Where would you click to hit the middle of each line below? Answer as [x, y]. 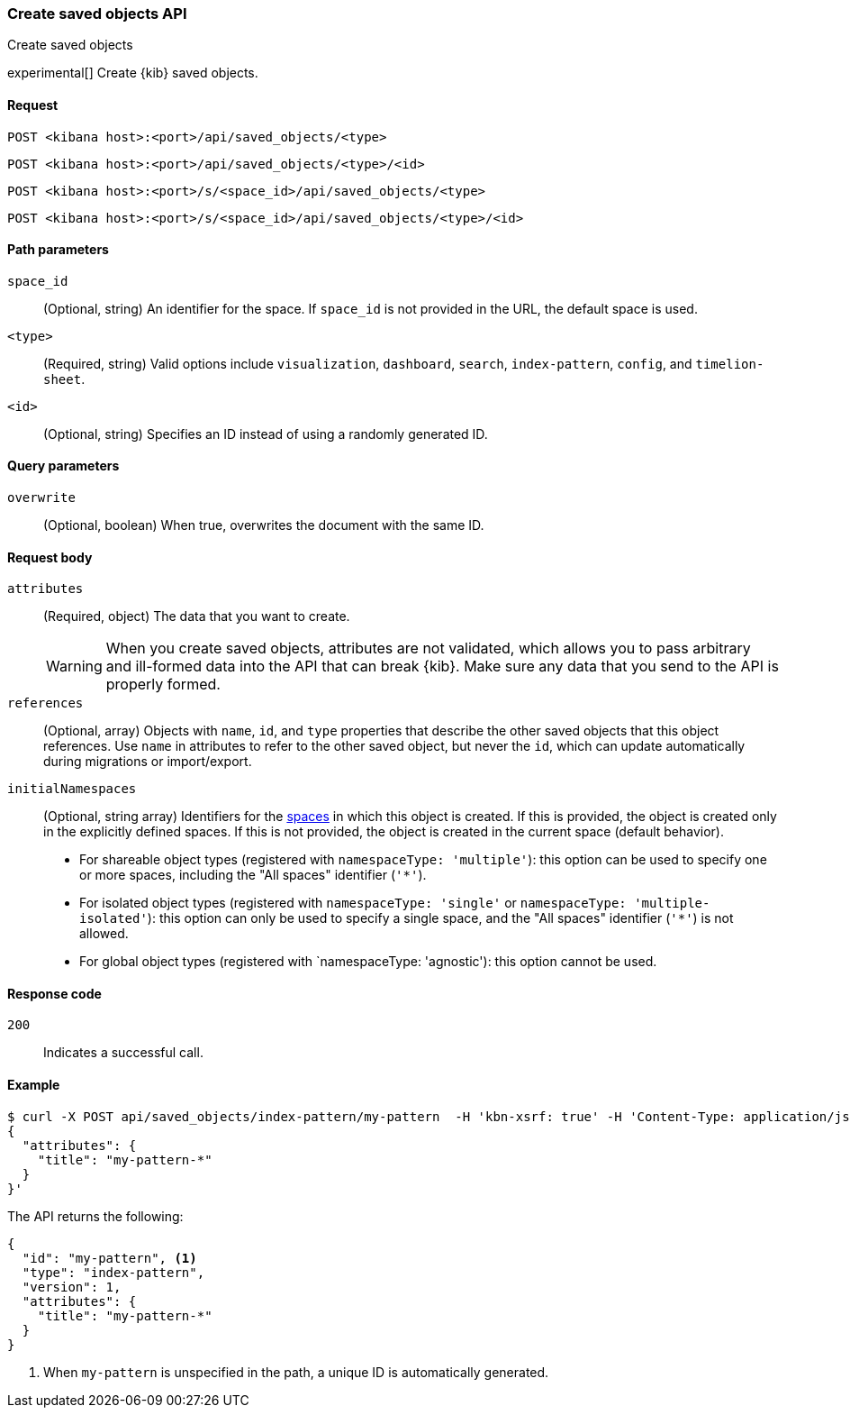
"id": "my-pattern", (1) [109, 1258]
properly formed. [163, 685]
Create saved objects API [97, 14]
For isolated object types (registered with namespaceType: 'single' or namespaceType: [353, 903]
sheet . [64, 379]
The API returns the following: [95, 1216]
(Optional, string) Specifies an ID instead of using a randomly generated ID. [266, 434]
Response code [54, 993]
